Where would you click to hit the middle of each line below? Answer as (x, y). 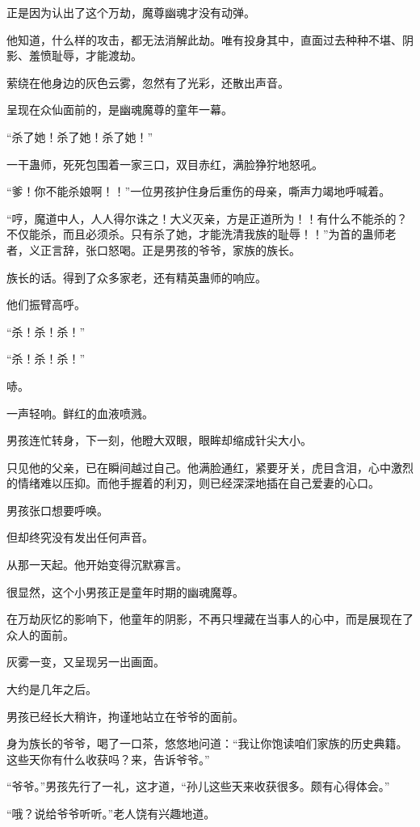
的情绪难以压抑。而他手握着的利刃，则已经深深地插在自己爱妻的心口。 (193, 483)
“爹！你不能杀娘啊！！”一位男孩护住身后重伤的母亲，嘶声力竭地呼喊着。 (199, 191)
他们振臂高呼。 (46, 304)
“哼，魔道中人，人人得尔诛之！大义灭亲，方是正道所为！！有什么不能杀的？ (207, 218)
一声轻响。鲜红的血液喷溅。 (80, 413)
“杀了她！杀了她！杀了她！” (80, 136)
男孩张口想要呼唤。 (57, 510)
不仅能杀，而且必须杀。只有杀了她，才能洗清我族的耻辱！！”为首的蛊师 (196, 234)
